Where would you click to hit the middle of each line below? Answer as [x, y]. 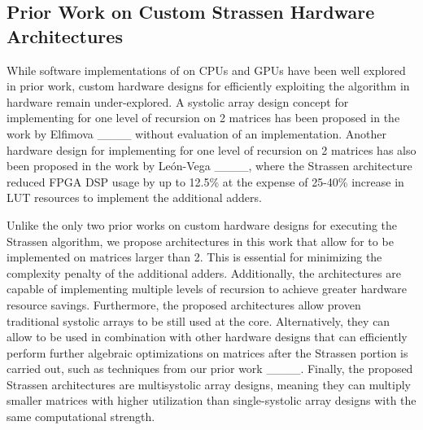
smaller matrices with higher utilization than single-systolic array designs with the [211, 400]
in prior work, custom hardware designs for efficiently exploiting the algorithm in [208, 86]
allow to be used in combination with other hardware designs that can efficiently [207, 337]
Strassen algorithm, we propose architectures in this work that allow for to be [200, 241]
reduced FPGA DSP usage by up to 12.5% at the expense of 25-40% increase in [205, 181]
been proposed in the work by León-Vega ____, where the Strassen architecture [209, 166]
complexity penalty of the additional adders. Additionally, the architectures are [204, 272]
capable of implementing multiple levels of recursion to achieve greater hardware [207, 289]
